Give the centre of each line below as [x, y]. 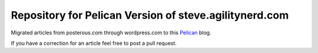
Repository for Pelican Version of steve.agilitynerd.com [150, 15]
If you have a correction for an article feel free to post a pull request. [94, 43]
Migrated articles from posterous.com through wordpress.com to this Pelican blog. [111, 33]
